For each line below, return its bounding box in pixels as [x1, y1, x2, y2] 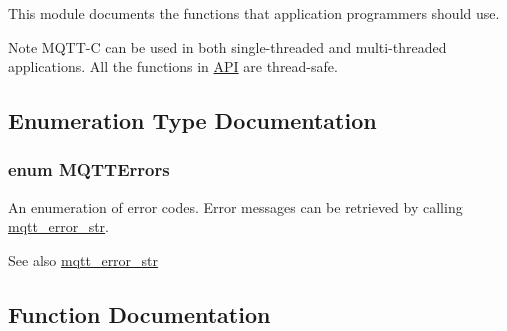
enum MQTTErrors [8, 157, 170, 182]
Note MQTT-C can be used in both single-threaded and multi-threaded [8, 36, 447, 57]
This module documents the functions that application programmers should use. [8, 3, 500, 23]
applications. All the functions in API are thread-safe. [8, 56, 338, 77]
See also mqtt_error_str [8, 249, 159, 270]
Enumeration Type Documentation [8, 105, 377, 136]
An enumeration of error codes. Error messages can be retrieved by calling [8, 196, 463, 217]
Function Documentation [8, 298, 271, 329]
